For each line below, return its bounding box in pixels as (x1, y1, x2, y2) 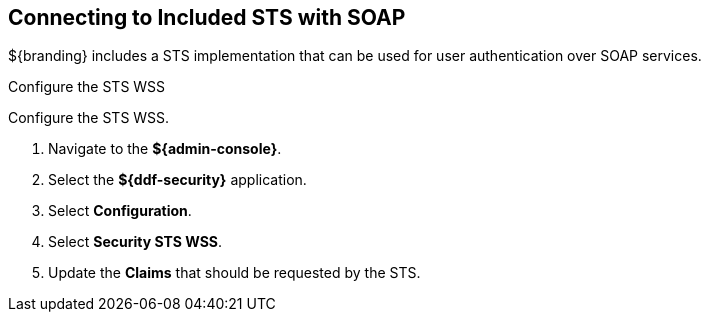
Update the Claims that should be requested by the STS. (48, 264, 421, 282)
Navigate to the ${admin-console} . (48, 140, 282, 158)
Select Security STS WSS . (48, 233, 223, 251)
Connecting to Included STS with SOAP (8, 5, 406, 30)
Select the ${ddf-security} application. (48, 171, 307, 189)
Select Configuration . (48, 202, 192, 220)
